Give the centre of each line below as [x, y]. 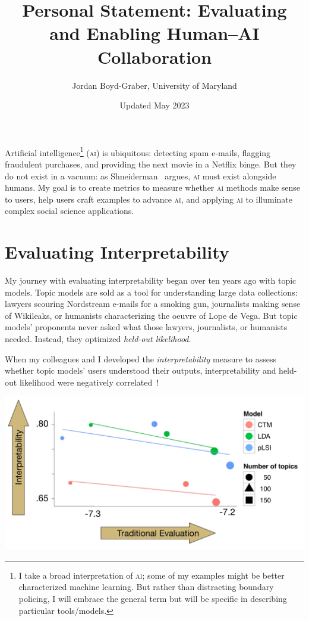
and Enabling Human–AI [154, 33]
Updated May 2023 [154, 105]
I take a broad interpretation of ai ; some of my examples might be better [152, 575]
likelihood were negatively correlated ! [89, 382]
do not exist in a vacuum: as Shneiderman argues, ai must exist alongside [141, 176]
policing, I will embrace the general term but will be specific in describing [153, 599]
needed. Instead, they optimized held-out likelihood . [98, 339]
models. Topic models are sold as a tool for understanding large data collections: [151, 292]
